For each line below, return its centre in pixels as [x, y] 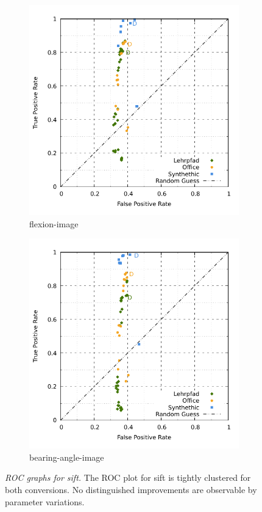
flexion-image [54, 223]
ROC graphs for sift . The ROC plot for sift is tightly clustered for [128, 477]
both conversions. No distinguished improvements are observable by [131, 489]
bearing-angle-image [67, 457]
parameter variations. [45, 501]
